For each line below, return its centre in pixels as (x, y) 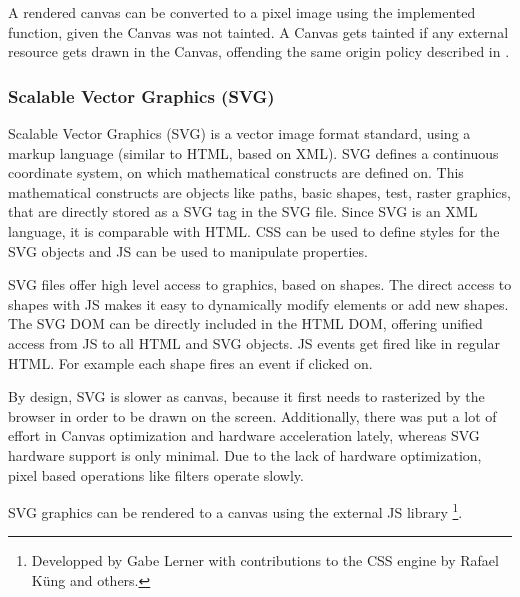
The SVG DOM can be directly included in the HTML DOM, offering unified (245, 323)
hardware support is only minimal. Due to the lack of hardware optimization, (245, 454)
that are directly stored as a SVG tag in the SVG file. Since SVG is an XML (243, 211)
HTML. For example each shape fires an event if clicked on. (190, 362)
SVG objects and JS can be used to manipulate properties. (188, 250)
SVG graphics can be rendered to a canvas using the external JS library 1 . (235, 510)
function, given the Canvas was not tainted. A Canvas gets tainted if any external (258, 31)
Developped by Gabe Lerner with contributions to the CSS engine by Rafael (265, 560)
